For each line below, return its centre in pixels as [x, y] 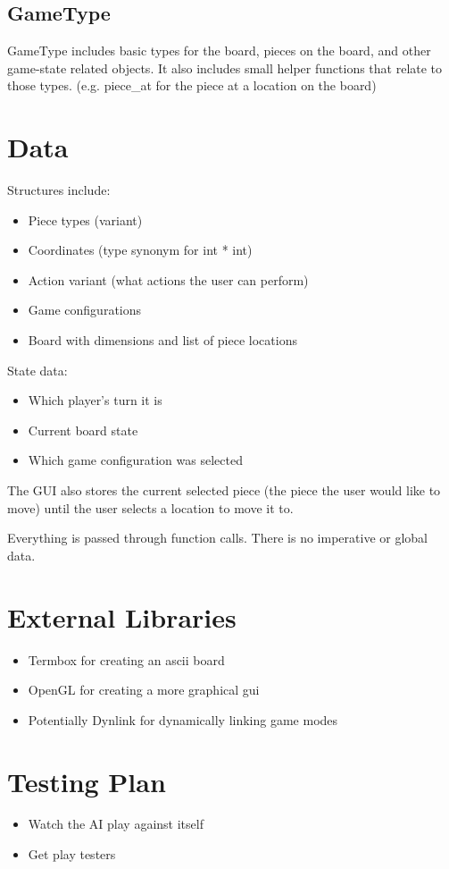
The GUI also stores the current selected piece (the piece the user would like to [224, 490]
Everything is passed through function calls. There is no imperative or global [217, 538]
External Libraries [122, 616]
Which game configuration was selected [135, 460]
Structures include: [59, 190]
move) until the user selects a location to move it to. [150, 507]
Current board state [83, 430]
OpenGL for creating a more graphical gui [144, 690]
